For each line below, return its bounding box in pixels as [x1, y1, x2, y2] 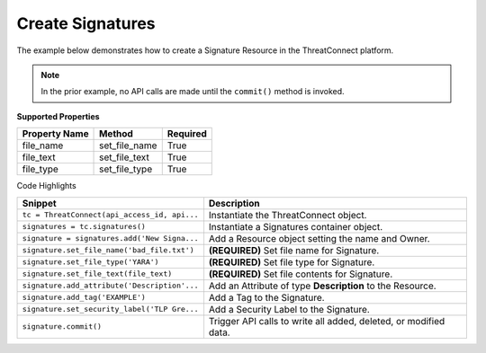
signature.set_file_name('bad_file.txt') [22, 245, 194, 255]
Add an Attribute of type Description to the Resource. [208, 279, 436, 292]
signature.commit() [22, 322, 103, 331]
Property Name [22, 128, 89, 140]
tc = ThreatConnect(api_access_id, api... [22, 210, 199, 219]
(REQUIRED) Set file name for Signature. [208, 243, 380, 256]
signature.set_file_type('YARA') [22, 257, 159, 267]
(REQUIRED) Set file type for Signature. [208, 256, 375, 269]
